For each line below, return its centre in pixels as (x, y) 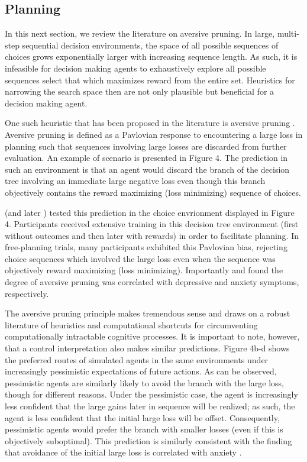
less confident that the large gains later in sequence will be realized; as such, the (150, 406)
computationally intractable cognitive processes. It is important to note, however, (152, 336)
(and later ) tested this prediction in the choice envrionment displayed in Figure (150, 212)
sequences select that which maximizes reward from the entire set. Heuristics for (150, 80)
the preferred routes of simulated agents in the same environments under (137, 359)
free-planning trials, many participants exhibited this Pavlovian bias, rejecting (146, 247)
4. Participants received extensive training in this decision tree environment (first (152, 224)
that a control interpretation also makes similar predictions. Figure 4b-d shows (147, 348)
